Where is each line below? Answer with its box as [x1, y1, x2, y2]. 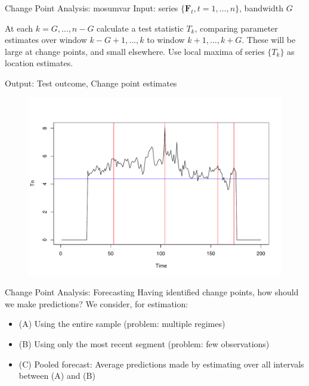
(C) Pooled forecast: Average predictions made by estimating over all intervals [18, 357, 304, 370]
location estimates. [5, 57, 73, 69]
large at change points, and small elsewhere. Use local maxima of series [5, 45, 265, 57]
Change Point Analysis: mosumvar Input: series [5, 2, 178, 14]
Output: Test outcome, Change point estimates [5, 76, 177, 89]
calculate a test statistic [97, 21, 184, 34]
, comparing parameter [194, 21, 278, 34]
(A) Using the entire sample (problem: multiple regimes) [18, 317, 225, 330]
